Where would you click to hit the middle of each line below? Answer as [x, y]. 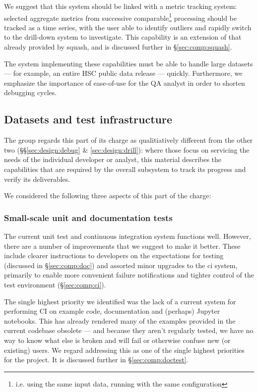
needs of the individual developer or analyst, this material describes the [113, 159]
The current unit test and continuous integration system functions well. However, [128, 236]
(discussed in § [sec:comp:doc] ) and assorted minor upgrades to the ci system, [121, 265]
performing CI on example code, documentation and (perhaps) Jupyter [112, 311]
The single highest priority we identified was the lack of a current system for [120, 301]
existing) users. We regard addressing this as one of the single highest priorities [124, 350]
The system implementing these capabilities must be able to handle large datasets [129, 63]
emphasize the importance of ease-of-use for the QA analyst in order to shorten [125, 83]
